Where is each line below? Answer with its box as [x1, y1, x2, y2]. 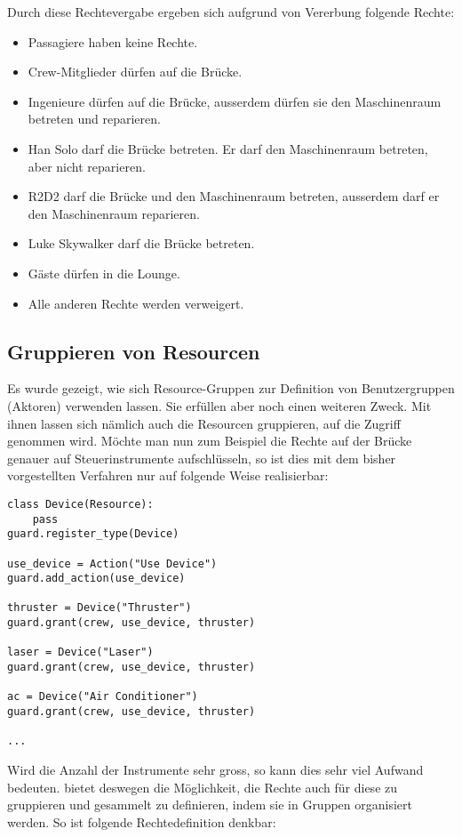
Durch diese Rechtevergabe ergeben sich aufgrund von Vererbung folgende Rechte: [7, 3, 455, 20]
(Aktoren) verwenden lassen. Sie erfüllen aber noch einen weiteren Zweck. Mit [7, 396, 432, 414]
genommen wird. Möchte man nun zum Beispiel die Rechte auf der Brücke [7, 431, 412, 450]
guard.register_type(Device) [7, 527, 179, 541]
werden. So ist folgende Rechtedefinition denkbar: [7, 812, 276, 831]
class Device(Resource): [7, 497, 154, 511]
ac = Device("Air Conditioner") [7, 690, 198, 704]
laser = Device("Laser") [7, 646, 154, 659]
